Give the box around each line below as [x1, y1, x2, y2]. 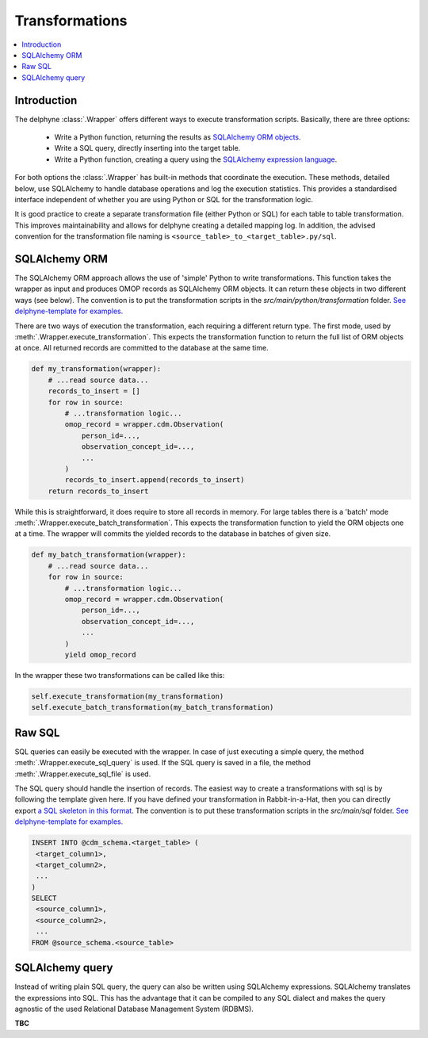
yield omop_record [64, 650, 136, 659]
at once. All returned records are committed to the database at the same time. [14, 343, 269, 353]
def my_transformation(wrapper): [31, 365, 162, 373]
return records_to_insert [48, 486, 149, 496]
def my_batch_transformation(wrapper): [31, 550, 186, 559]
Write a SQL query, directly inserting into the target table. [54, 144, 241, 153]
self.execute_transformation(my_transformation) [31, 691, 224, 701]
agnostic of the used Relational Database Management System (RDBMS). [14, 1004, 254, 1013]
